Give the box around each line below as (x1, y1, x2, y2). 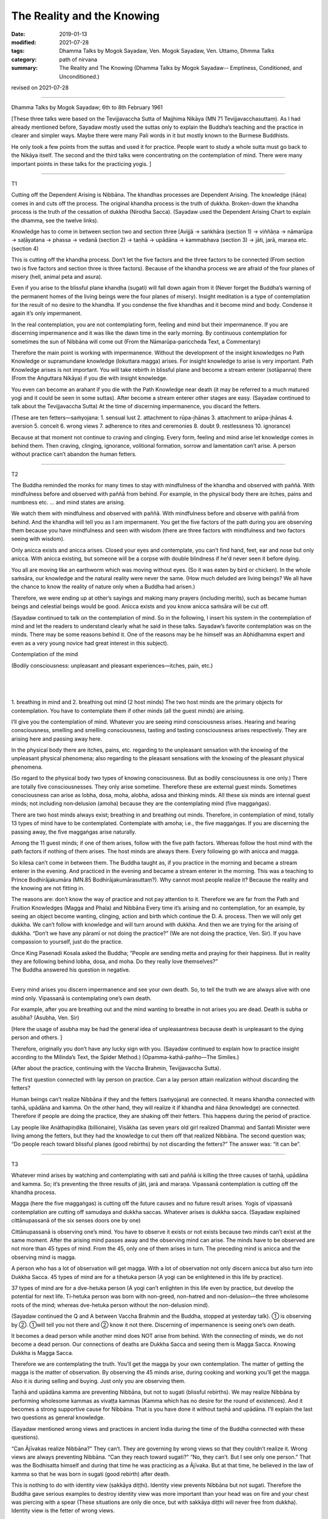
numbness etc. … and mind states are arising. (11, 498, 126, 506)
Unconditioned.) (59, 73, 100, 80)
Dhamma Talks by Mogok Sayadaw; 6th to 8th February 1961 (11, 104, 163, 111)
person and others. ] (11, 1034, 63, 1041)
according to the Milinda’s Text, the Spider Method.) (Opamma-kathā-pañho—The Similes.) (11, 1053, 239, 1060)
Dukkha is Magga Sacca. (11, 1349, 73, 1356)
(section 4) (11, 245, 39, 252)
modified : (11, 38, 36, 46)
